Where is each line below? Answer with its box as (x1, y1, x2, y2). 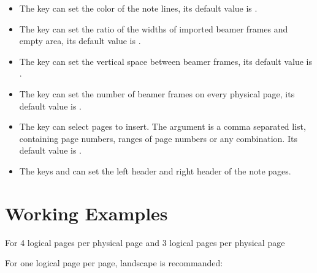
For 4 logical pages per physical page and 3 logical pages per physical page (5, 236, 285, 249)
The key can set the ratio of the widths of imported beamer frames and (19, 22, 288, 35)
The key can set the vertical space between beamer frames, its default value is (19, 54, 312, 67)
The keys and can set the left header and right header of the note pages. (19, 164, 291, 177)
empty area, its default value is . (19, 34, 141, 47)
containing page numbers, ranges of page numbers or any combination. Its (19, 132, 297, 144)
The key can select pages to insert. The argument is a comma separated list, (19, 120, 306, 133)
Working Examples (5, 200, 168, 225)
